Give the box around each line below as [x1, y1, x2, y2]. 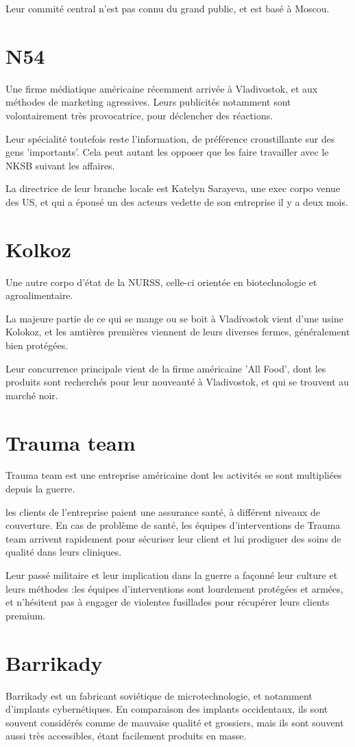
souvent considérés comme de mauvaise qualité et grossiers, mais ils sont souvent [5, 715, 344, 729]
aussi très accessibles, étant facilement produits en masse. [5, 728, 247, 743]
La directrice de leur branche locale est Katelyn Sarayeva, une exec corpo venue [5, 181, 341, 195]
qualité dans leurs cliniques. [5, 545, 122, 559]
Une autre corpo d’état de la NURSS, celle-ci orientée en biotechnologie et [5, 274, 317, 289]
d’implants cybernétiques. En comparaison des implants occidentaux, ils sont [5, 702, 328, 716]
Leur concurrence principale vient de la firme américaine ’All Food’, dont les [5, 361, 326, 375]
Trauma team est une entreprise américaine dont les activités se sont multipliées [5, 468, 342, 482]
